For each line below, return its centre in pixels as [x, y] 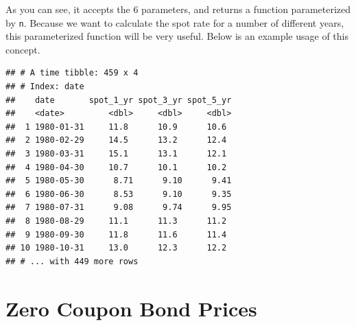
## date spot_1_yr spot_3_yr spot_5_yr [119, 100]
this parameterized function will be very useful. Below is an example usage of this [177, 36]
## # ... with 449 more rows [72, 261]
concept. [23, 49]
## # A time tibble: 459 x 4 [72, 73]
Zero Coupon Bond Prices [131, 308]
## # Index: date [45, 87]
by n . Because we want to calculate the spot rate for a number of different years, [175, 22]
